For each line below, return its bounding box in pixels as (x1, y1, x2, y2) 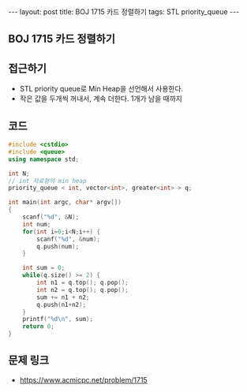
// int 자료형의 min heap (8, 177, 87, 185)
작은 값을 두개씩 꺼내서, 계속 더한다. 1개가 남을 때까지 (19, 94, 183, 103)
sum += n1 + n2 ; (36, 293, 90, 301)
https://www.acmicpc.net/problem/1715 (19, 375, 148, 384)
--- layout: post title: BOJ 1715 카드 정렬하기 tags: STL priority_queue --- (8, 7, 240, 17)
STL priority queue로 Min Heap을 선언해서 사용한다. (19, 84, 184, 94)
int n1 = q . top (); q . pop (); (36, 278, 129, 287)
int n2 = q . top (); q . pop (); (36, 286, 129, 293)
